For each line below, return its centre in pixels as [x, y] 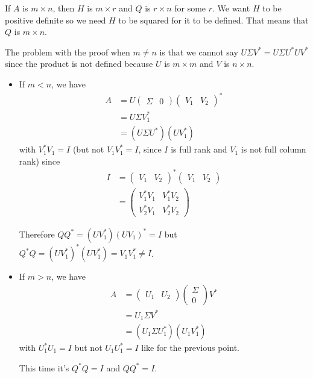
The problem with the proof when [68, 52]
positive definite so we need [55, 20]
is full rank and [199, 149]
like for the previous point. [190, 348]
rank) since [40, 161]
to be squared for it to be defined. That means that [213, 20]
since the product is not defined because [79, 64]
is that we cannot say [199, 52]
